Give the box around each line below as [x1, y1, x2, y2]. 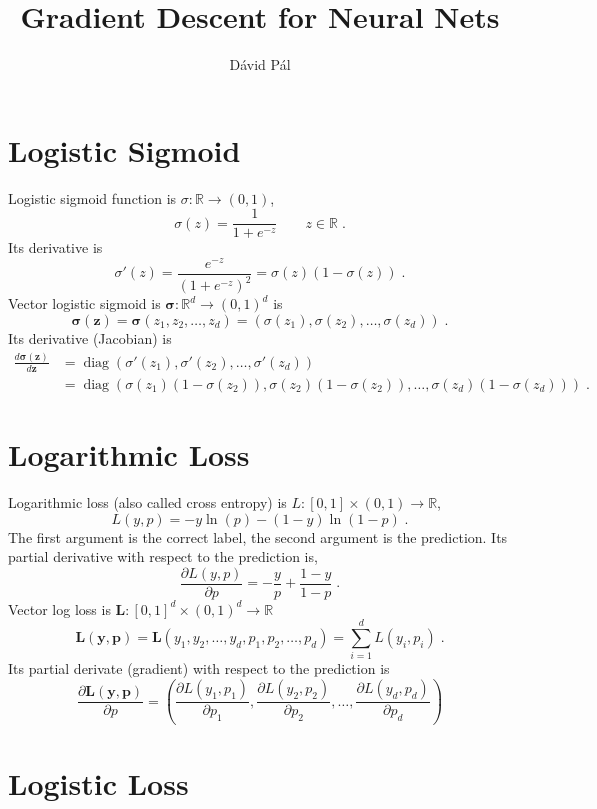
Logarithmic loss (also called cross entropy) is [8, 491, 287, 512]
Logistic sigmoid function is [8, 187, 177, 208]
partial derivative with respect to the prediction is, [8, 546, 318, 567]
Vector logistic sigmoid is [8, 293, 161, 314]
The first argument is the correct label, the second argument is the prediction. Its [8, 526, 508, 547]
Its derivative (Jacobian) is [8, 327, 172, 348]
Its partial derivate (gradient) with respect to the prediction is [8, 658, 390, 679]
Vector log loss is [8, 598, 111, 619]
